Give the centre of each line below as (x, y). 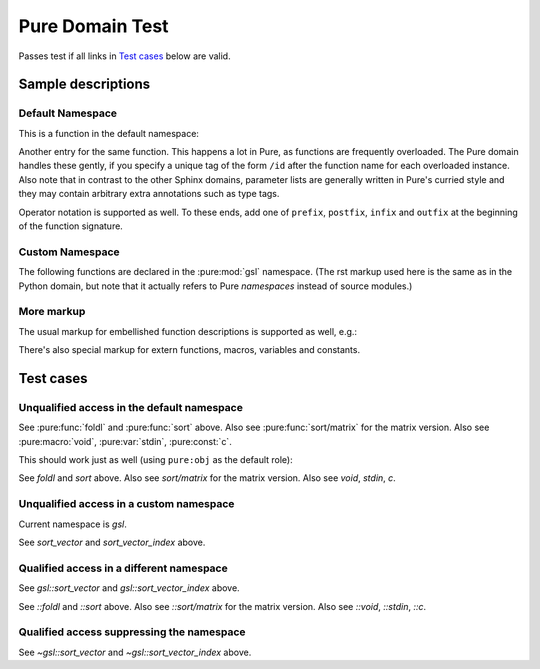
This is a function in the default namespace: (109, 133)
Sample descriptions (84, 84)
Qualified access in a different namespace (123, 568)
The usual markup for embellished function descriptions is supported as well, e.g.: (188, 331)
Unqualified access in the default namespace (131, 407)
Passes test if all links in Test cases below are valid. (124, 56)
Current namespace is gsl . (72, 524)
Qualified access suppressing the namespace (132, 632)
